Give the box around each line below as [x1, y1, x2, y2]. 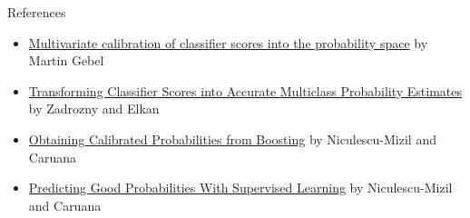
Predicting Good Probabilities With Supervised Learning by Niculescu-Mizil [28, 178, 453, 197]
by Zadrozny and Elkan [28, 99, 160, 118]
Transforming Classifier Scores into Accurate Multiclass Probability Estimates [28, 81, 463, 100]
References [7, 3, 66, 21]
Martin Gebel [28, 51, 104, 70]
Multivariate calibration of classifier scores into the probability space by [28, 33, 428, 52]
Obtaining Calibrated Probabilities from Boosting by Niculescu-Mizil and [28, 129, 436, 148]
